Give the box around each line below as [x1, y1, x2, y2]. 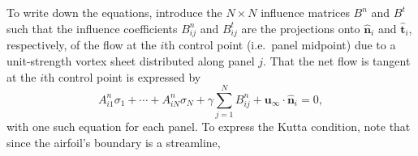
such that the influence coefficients [6, 19, 178, 36]
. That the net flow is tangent [263, 52, 411, 69]
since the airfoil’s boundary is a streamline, [6, 133, 221, 150]
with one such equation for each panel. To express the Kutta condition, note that [6, 118, 411, 135]
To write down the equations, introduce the [6, 4, 222, 20]
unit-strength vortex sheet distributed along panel [6, 52, 255, 69]
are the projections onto [241, 19, 360, 36]
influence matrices [261, 4, 350, 20]
